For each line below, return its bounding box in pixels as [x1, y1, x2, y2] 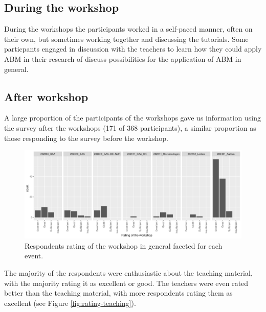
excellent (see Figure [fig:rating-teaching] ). [4, 297, 136, 308]
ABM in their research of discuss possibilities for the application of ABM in [4, 53, 241, 64]
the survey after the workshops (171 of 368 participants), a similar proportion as [4, 122, 256, 133]
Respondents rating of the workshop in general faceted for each [25, 240, 223, 251]
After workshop [4, 88, 88, 104]
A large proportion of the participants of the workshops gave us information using [4, 112, 261, 123]
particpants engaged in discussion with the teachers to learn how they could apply [4, 43, 262, 54]
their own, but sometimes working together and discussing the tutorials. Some [4, 33, 249, 44]
